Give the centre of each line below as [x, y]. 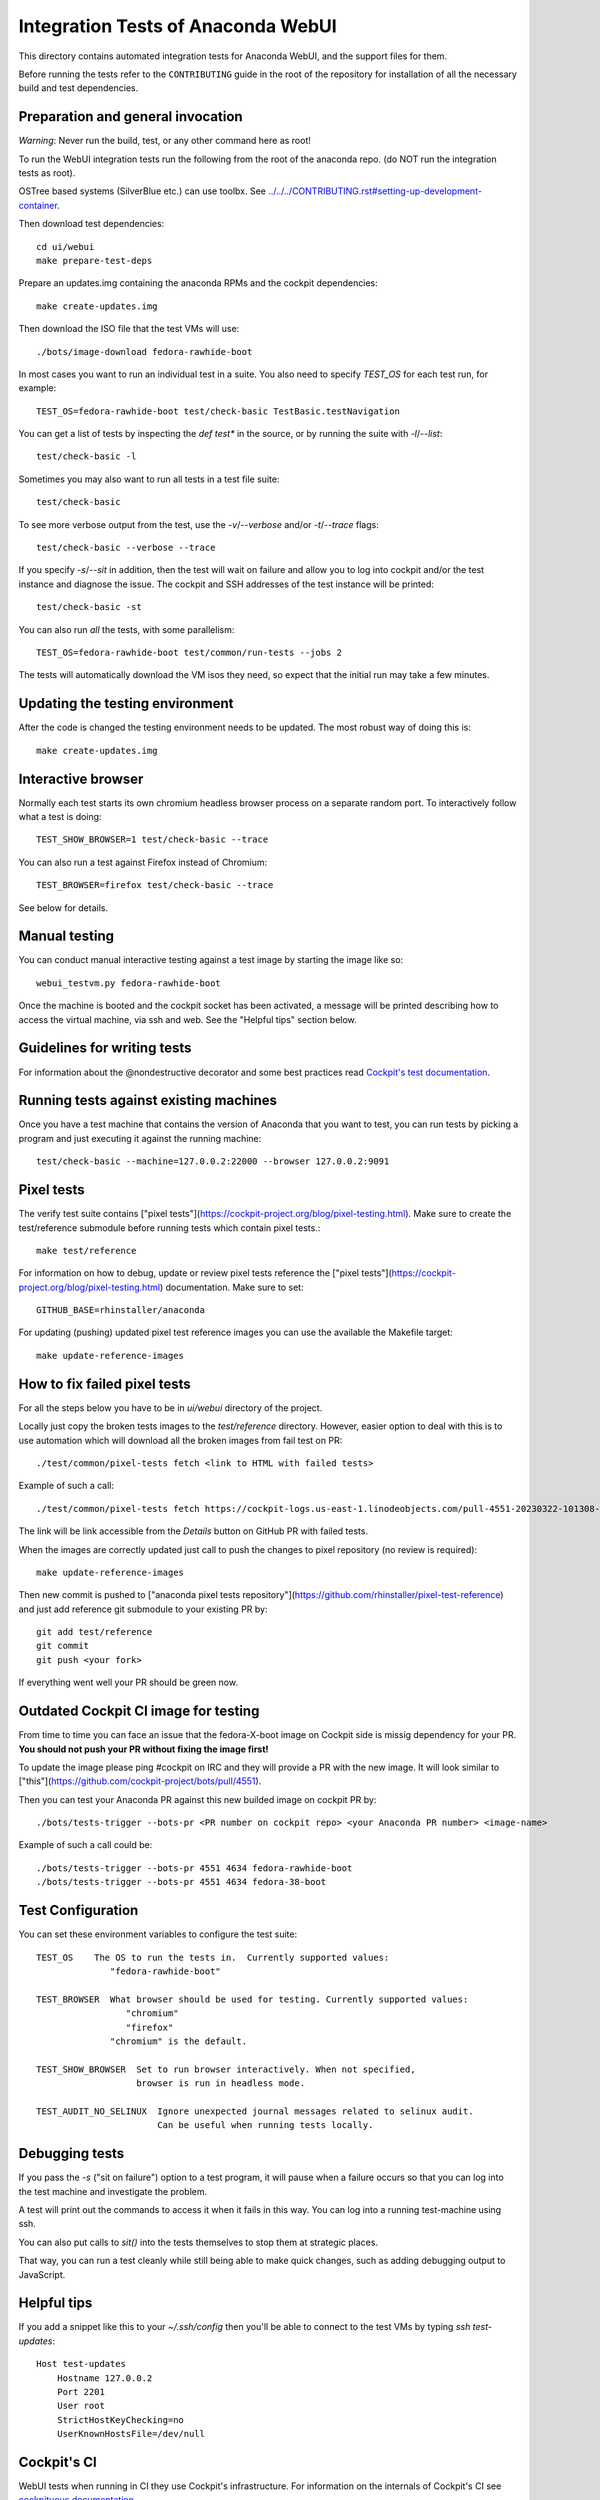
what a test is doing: [60, 816]
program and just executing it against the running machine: [140, 1138]
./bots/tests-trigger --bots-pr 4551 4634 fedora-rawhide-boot [194, 1868]
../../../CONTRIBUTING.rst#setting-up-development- [375, 191]
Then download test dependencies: [91, 224]
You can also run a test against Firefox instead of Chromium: [143, 862]
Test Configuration [78, 1910]
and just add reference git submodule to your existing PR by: [143, 1609]
